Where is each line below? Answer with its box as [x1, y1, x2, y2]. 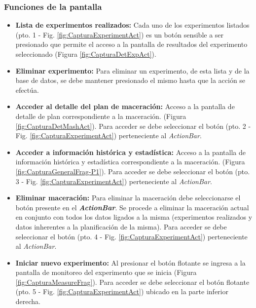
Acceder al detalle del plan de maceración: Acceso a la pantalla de [15, 101, 235, 112]
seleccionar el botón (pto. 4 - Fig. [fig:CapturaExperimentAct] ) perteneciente [15, 231, 248, 241]
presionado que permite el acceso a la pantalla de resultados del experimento [15, 39, 248, 49]
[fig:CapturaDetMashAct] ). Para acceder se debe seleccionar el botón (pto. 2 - [15, 120, 251, 131]
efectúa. [15, 84, 39, 95]
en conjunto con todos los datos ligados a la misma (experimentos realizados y [15, 212, 253, 222]
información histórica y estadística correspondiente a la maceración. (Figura [15, 156, 245, 167]
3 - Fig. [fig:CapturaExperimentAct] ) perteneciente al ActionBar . [15, 176, 212, 186]
